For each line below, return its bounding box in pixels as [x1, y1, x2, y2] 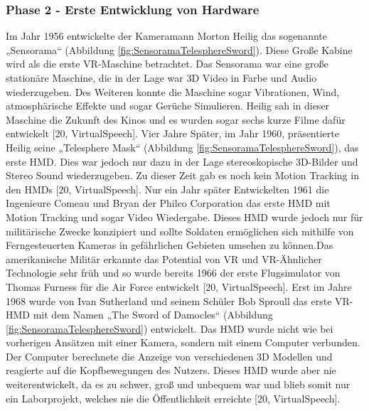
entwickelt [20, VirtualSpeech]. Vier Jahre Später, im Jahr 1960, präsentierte [6, 126, 339, 141]
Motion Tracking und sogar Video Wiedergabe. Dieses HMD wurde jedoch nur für [6, 209, 363, 224]
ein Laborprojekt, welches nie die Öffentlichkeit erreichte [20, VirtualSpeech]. [6, 390, 341, 405]
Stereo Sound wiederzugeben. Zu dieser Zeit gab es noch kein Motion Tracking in [6, 168, 359, 183]
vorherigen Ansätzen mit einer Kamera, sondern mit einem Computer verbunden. [6, 335, 360, 350]
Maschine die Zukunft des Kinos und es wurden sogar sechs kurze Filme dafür [6, 112, 346, 127]
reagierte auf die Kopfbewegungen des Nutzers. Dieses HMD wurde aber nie [6, 363, 336, 378]
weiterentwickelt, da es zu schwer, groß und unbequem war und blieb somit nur [6, 377, 351, 392]
